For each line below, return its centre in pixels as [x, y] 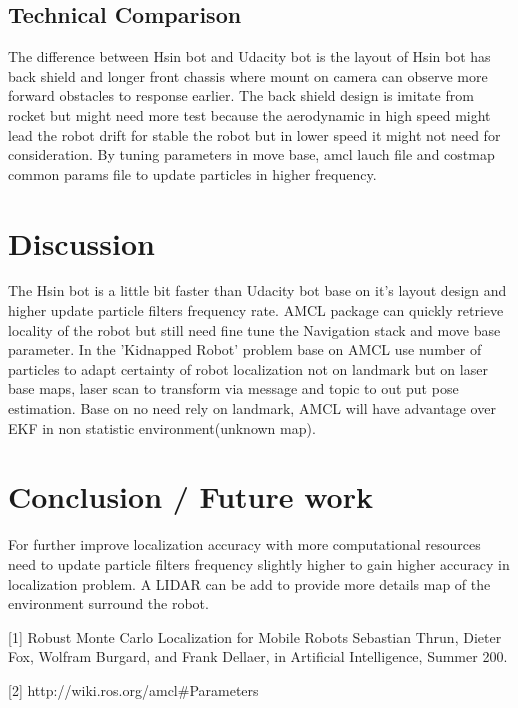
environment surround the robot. [108, 603]
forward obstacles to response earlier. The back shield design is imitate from [241, 95]
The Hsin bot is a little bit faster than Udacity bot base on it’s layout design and [257, 290]
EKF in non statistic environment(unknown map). [162, 427]
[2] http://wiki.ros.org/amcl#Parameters [133, 689]
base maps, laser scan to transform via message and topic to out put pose [233, 388]
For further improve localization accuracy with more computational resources [244, 544]
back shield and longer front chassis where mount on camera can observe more [248, 75]
